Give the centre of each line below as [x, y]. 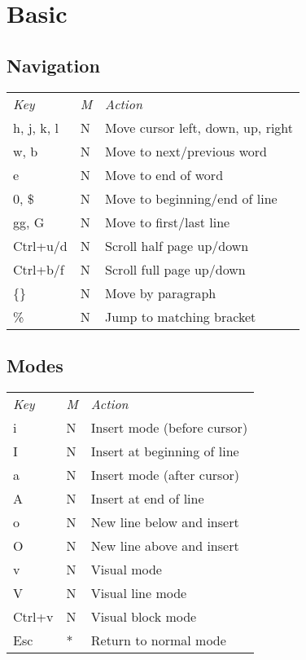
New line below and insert [165, 521]
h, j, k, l [36, 127]
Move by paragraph [161, 293]
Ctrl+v [33, 616]
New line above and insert [165, 545]
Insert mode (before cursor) [169, 427]
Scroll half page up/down [177, 245]
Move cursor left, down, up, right [199, 127]
